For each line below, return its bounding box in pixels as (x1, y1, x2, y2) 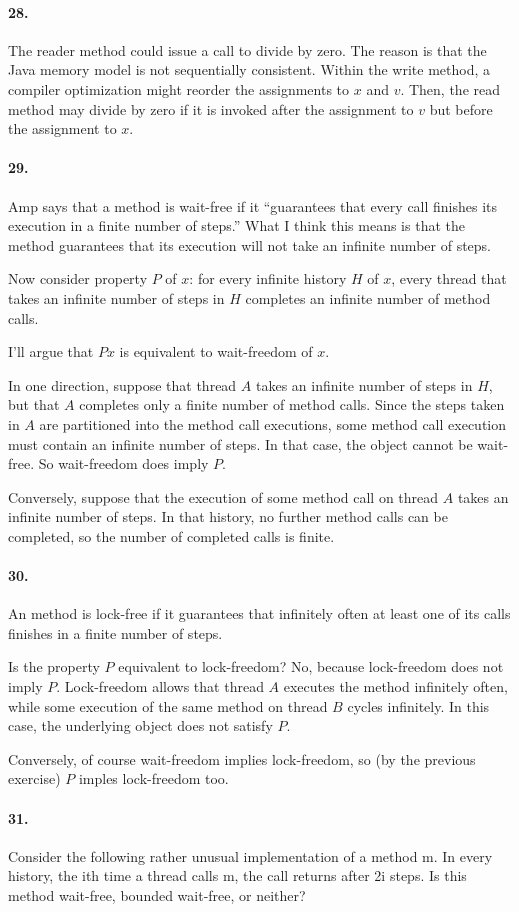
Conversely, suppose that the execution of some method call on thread (8, 486, 439, 507)
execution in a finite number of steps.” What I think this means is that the (8, 215, 465, 236)
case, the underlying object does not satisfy (8, 715, 273, 736)
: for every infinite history (189, 268, 347, 289)
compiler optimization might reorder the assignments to (8, 78, 350, 99)
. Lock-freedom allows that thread (56, 676, 264, 697)
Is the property (8, 656, 100, 677)
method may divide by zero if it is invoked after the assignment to (8, 98, 414, 119)
